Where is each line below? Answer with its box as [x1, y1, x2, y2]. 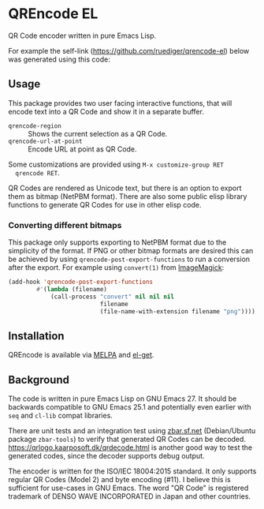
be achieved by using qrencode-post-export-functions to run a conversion [8, 254, 251, 264]
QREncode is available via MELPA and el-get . [8, 350, 154, 360]
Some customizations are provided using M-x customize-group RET [8, 159, 225, 169]
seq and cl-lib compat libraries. [8, 411, 113, 421]
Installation [8, 329, 65, 342]
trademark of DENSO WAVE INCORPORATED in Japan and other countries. [8, 492, 251, 501]
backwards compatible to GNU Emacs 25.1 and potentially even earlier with [8, 402, 252, 412]
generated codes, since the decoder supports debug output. [8, 451, 205, 461]
